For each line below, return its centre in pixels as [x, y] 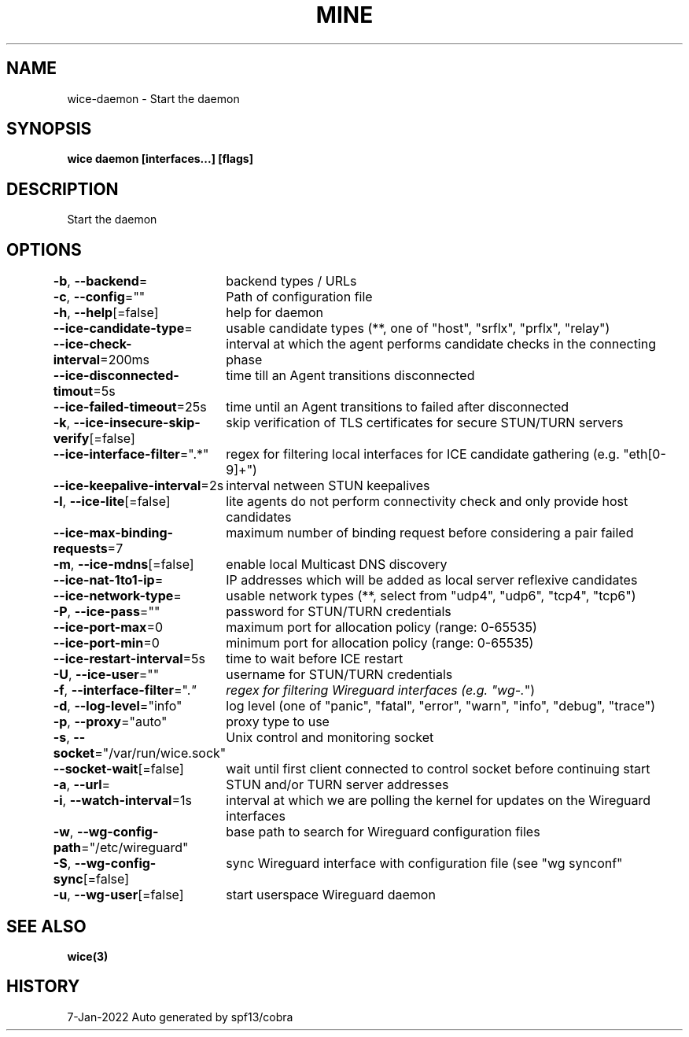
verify [71, 439]
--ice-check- [92, 344]
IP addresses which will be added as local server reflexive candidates [432, 580]
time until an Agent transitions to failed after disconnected [398, 407]
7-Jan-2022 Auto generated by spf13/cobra [180, 1017]
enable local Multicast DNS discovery [337, 565]
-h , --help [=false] [106, 313]
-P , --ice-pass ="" [107, 612]
